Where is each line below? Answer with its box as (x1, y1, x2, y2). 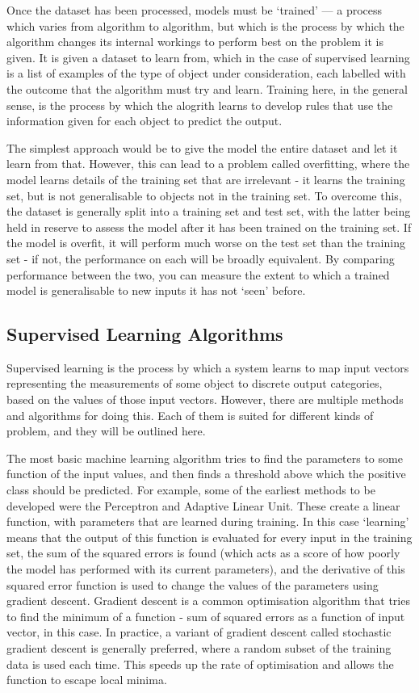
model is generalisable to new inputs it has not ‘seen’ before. (6, 282, 306, 299)
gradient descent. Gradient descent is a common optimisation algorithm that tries (6, 592, 410, 609)
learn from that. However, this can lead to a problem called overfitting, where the (6, 155, 410, 172)
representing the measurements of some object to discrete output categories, (6, 375, 383, 392)
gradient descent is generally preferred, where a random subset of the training (6, 639, 392, 656)
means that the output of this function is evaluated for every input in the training (6, 528, 413, 545)
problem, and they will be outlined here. (6, 422, 206, 439)
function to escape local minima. (6, 671, 167, 688)
